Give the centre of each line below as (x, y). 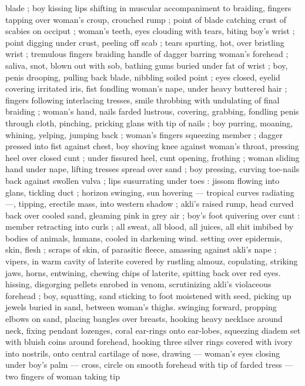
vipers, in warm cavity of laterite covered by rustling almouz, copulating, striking (152, 261)
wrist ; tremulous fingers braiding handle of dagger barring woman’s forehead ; (147, 54)
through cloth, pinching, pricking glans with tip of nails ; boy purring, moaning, (149, 122)
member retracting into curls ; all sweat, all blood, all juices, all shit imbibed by (150, 226)
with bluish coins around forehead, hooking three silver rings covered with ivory (149, 342)
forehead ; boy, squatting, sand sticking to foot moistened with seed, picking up (148, 295)
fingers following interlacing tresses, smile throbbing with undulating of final (143, 100)
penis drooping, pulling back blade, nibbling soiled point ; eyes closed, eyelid (143, 77)
